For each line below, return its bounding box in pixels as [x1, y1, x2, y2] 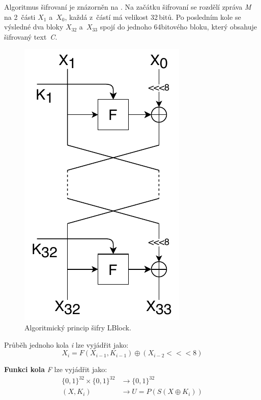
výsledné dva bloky [4, 21, 64, 32]
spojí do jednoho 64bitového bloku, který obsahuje [100, 21, 257, 32]
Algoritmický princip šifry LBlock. [24, 322, 131, 332]
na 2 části [4, 11, 36, 22]
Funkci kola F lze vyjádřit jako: [4, 364, 107, 375]
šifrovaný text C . [4, 31, 57, 42]
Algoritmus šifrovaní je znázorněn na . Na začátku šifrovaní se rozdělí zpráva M [4, 2, 251, 12]
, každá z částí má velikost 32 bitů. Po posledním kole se [65, 11, 241, 22]
